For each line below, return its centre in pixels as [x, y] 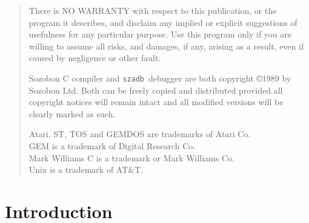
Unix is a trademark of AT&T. [86, 170]
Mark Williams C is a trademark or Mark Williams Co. [131, 157]
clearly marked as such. [72, 113]
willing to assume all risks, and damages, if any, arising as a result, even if [166, 46]
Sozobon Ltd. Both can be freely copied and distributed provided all [156, 90]
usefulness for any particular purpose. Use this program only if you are [160, 34]
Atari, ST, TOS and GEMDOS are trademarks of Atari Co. [140, 134]
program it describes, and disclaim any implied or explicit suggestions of [163, 22]
